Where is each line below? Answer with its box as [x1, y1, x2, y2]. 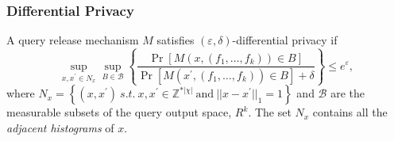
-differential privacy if [232, 32, 338, 48]
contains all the [312, 104, 388, 120]
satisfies [156, 32, 195, 48]
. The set [248, 104, 292, 120]
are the [330, 85, 365, 101]
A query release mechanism [6, 32, 139, 48]
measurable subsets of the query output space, [6, 104, 232, 120]
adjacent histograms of [6, 119, 114, 135]
